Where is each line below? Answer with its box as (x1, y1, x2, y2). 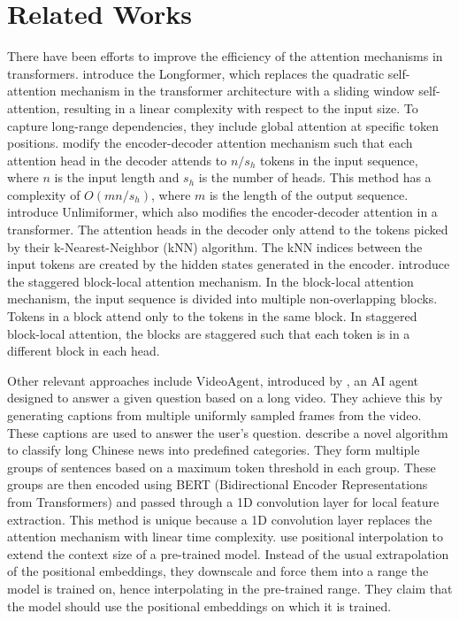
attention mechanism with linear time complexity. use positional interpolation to (7, 527, 444, 546)
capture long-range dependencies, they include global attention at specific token (7, 116, 439, 134)
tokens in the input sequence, (259, 150, 418, 169)
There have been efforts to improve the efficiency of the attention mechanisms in (7, 47, 443, 65)
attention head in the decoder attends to (7, 150, 227, 169)
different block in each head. (7, 341, 160, 360)
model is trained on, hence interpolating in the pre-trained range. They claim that (7, 579, 453, 597)
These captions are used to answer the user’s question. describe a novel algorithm (7, 423, 448, 441)
